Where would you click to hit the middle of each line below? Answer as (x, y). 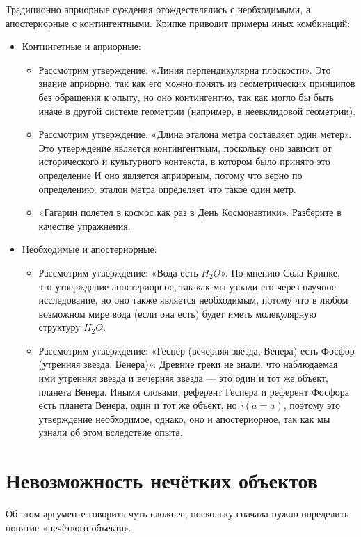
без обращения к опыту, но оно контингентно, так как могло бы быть (186, 96)
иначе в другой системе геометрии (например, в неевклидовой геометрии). (197, 110)
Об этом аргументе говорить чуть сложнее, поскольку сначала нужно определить (177, 514)
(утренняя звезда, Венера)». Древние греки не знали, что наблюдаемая (188, 364)
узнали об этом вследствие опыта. (111, 432)
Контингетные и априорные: (81, 46)
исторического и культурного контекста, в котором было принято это (184, 161)
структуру (59, 327)
